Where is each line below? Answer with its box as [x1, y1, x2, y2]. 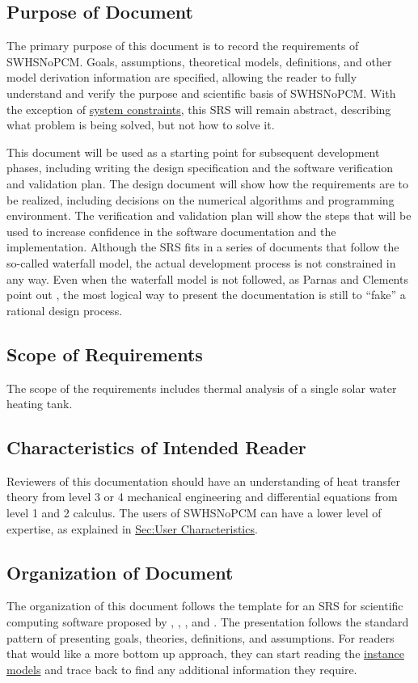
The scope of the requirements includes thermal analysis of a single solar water [6, 379, 397, 396]
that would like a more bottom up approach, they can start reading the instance [6, 645, 404, 662]
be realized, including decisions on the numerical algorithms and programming [6, 191, 395, 208]
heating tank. [6, 395, 73, 412]
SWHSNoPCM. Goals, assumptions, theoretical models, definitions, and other [6, 53, 392, 70]
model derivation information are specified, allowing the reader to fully [6, 69, 357, 86]
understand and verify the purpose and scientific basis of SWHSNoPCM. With [6, 84, 396, 101]
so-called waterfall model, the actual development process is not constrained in [6, 254, 396, 271]
